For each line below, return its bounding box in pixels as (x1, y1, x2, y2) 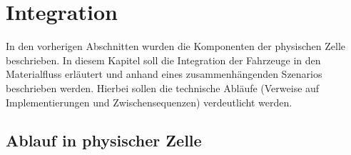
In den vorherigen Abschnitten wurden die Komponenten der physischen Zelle (6, 39, 346, 54)
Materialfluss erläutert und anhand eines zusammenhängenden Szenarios (6, 66, 322, 81)
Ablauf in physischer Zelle (6, 129, 202, 151)
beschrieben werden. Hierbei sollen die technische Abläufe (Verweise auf (6, 80, 320, 95)
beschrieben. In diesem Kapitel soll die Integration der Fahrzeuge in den (6, 52, 321, 67)
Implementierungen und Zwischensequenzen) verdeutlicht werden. (6, 94, 292, 109)
